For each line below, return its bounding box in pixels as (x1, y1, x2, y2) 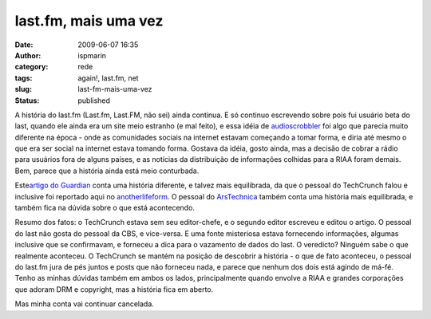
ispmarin (77, 50, 107, 60)
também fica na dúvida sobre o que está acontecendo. (14, 203, 196, 213)
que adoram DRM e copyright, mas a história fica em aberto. (14, 284, 214, 294)
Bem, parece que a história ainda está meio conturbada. (14, 166, 200, 175)
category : (14, 62, 49, 72)
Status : (14, 96, 40, 105)
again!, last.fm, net (77, 73, 139, 83)
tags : (14, 73, 33, 83)
